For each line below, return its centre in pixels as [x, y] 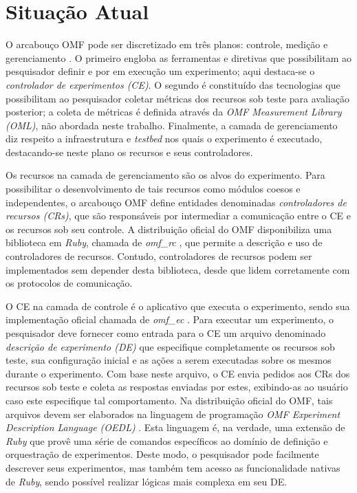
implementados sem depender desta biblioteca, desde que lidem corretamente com [178, 269]
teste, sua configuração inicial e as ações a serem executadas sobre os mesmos [169, 360]
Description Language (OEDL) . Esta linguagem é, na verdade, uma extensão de [175, 427]
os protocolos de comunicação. [69, 283]
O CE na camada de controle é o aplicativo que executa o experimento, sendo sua [178, 306]
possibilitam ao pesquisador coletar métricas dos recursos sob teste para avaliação [177, 98]
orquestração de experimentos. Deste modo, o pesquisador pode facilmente [162, 454]
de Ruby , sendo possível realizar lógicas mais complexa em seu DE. [147, 481]
